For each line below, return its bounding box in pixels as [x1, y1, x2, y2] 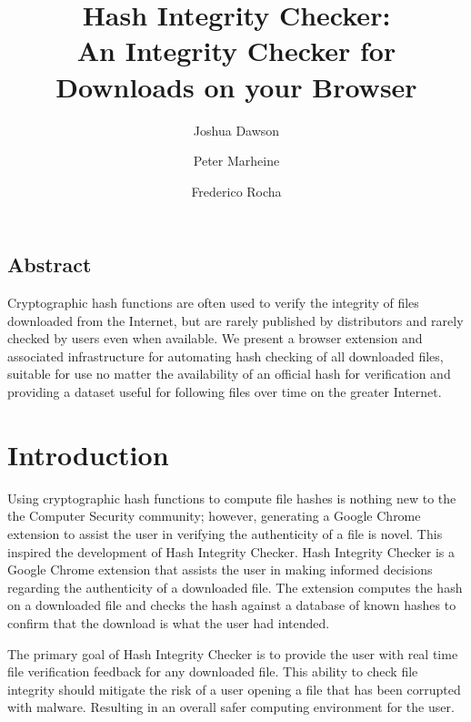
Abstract [7, 250, 92, 279]
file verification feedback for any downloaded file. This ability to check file [7, 662, 418, 681]
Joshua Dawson [193, 120, 280, 139]
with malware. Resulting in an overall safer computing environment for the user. [7, 697, 455, 717]
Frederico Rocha [191, 181, 282, 200]
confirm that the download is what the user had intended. [7, 613, 330, 632]
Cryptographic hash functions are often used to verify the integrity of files [7, 293, 419, 312]
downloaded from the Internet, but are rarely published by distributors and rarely [7, 310, 464, 330]
